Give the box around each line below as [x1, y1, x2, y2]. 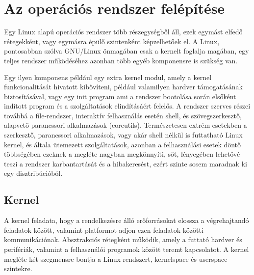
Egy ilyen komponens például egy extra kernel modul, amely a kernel [4, 72, 212, 82]
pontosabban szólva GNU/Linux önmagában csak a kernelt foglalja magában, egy [4, 46, 249, 56]
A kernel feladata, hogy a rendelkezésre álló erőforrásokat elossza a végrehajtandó [4, 215, 249, 225]
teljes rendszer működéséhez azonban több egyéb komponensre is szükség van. [4, 55, 238, 65]
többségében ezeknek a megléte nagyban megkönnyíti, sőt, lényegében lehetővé [4, 149, 240, 159]
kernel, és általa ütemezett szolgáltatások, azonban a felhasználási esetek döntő [4, 139, 241, 149]
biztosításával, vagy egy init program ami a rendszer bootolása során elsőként [4, 91, 236, 101]
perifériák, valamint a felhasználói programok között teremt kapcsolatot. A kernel [4, 244, 249, 254]
